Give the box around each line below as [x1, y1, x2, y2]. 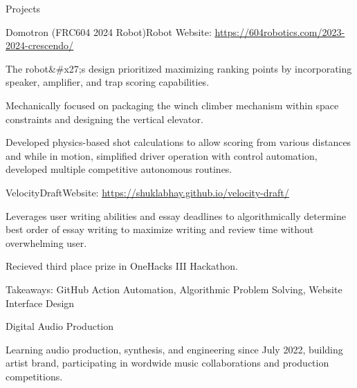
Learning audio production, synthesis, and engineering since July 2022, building [6, 342, 343, 356]
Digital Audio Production [6, 319, 114, 333]
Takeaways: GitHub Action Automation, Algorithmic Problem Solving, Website [6, 281, 342, 296]
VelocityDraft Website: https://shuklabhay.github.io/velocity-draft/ [6, 185, 289, 199]
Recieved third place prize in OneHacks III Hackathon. [6, 259, 238, 273]
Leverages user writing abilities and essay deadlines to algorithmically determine [6, 208, 346, 223]
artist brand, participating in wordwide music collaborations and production [6, 355, 329, 370]
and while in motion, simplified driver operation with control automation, [6, 148, 318, 163]
